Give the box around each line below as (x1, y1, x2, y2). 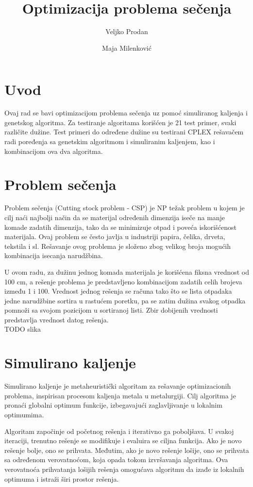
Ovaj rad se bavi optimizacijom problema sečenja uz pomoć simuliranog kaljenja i (4, 108, 248, 118)
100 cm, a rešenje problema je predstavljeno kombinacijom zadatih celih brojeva (4, 276, 242, 286)
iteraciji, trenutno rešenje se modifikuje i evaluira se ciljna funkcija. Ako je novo (4, 435, 242, 446)
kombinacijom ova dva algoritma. (4, 146, 103, 156)
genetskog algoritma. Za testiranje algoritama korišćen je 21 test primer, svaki (4, 117, 236, 127)
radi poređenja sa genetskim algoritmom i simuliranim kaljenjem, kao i (4, 136, 215, 147)
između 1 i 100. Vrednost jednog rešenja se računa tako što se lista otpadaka (4, 286, 232, 296)
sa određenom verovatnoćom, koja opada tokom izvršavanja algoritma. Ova (4, 454, 228, 465)
